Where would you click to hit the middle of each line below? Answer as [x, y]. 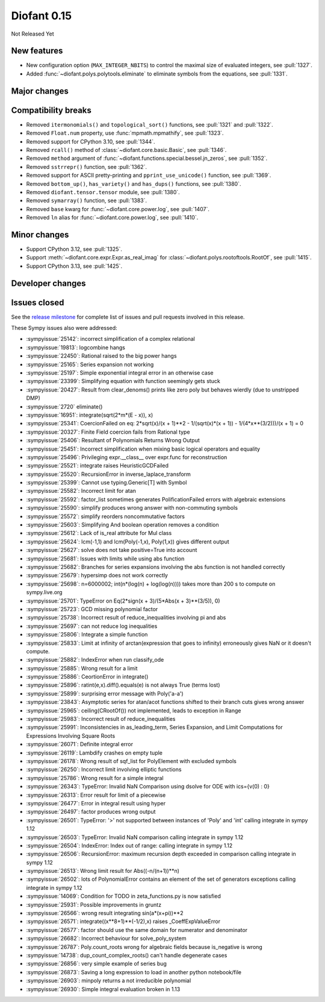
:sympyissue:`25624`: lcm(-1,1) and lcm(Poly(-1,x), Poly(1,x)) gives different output [128, 541]
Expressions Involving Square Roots [71, 735]
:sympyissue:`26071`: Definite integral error [80, 744]
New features [37, 51]
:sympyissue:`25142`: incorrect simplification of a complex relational [110, 339]
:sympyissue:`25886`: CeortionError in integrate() [87, 677]
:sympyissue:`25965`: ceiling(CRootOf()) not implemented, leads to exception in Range [134, 710]
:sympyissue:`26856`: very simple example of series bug [96, 964]
